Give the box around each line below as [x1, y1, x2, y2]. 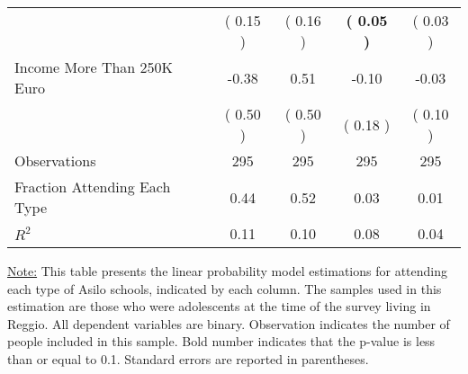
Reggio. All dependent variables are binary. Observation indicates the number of [7, 314, 450, 333]
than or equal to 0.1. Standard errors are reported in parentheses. [7, 349, 369, 368]
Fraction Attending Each [14, 176, 171, 197]
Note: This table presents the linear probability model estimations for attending [7, 262, 448, 280]
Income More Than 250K [14, 57, 174, 77]
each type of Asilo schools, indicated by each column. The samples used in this [7, 279, 442, 298]
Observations [14, 150, 96, 171]
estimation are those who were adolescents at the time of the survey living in [7, 297, 431, 316]
